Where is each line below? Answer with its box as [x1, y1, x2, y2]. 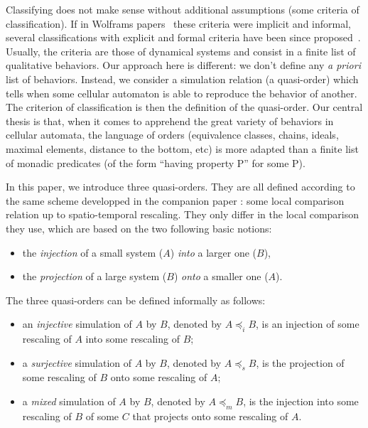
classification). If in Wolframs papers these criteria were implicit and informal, [6, 16, 351, 31]
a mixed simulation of [22, 394, 116, 409]
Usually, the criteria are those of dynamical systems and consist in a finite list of [6, 43, 356, 58]
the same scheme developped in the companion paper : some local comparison [6, 193, 345, 208]
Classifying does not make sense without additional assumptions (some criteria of [6, 2, 359, 16]
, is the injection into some [243, 394, 359, 409]
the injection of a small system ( [22, 245, 163, 260]
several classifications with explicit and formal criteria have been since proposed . [6, 30, 361, 45]
